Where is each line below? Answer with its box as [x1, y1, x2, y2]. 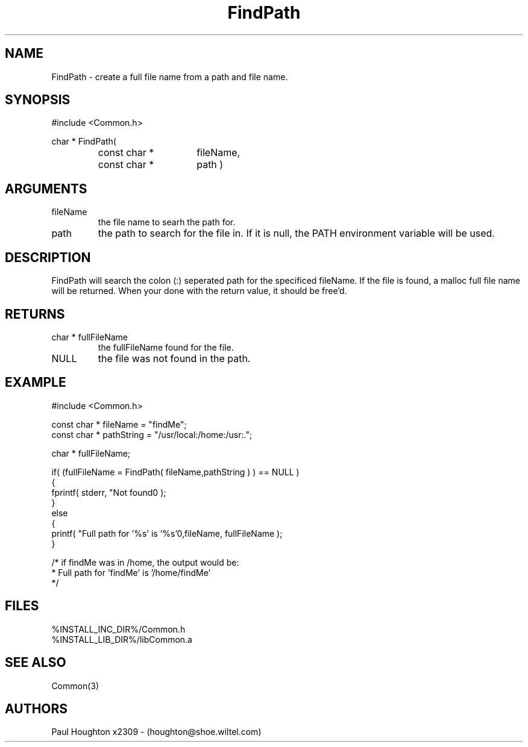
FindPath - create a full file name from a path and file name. [51, 71, 288, 82]
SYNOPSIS [5, 92, 71, 108]
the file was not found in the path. [98, 352, 251, 364]
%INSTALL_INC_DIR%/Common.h [51, 624, 186, 634]
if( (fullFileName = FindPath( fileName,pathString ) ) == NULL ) [51, 466, 300, 477]
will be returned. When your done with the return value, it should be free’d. [51, 286, 347, 296]
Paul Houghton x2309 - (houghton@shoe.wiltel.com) [51, 727, 262, 737]
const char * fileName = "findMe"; [51, 419, 187, 430]
